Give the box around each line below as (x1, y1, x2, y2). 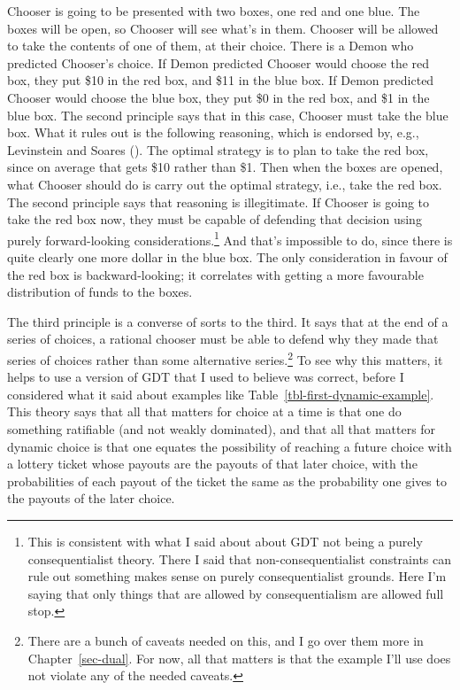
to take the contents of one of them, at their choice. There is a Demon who (7, 36, 414, 55)
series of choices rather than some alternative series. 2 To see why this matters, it (7, 347, 443, 368)
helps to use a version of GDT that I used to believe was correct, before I (7, 368, 404, 386)
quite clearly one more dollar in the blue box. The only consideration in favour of (7, 247, 448, 266)
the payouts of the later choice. (7, 489, 175, 508)
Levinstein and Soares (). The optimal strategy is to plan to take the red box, (7, 140, 429, 159)
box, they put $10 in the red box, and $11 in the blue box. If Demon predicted (7, 71, 434, 89)
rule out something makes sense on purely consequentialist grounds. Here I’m (27, 567, 447, 585)
